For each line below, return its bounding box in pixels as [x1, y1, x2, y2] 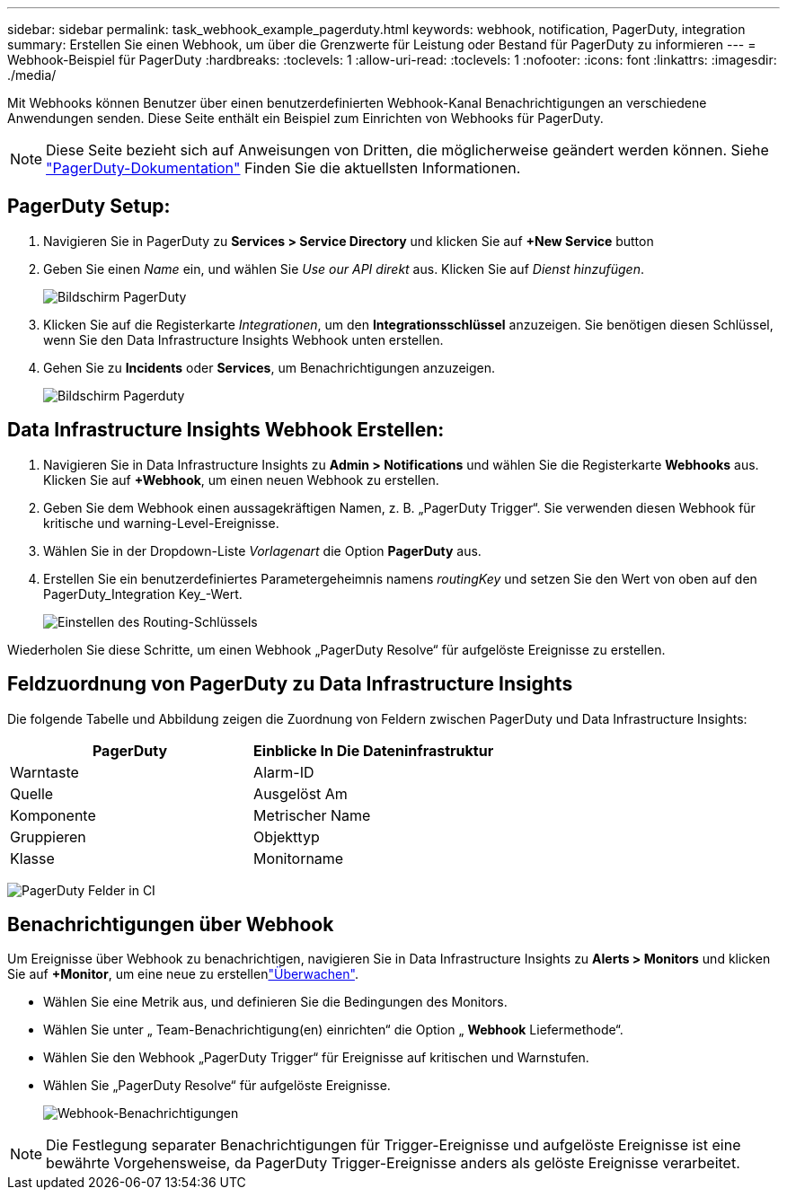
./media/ [7, 67, 57, 83]
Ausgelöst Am [253, 784, 348, 803]
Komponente [10, 805, 96, 824]
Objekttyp [253, 827, 320, 846]
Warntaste [10, 762, 79, 781]
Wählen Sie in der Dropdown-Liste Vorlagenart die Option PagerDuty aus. [43, 542, 482, 559]
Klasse [10, 849, 55, 867]
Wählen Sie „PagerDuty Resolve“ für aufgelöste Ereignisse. [43, 1078, 391, 1094]
